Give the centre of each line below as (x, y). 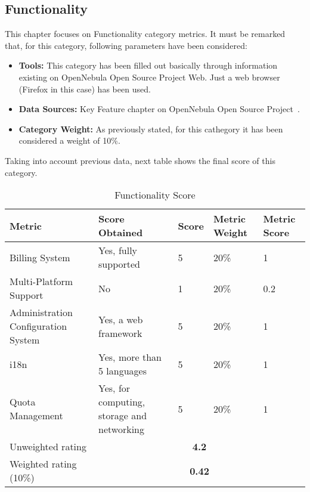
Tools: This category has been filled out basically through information (148, 65)
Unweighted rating (48, 447)
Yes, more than (130, 357)
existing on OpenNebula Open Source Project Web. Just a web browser (149, 77)
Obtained (121, 233)
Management (36, 416)
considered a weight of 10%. (69, 140)
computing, (122, 402)
